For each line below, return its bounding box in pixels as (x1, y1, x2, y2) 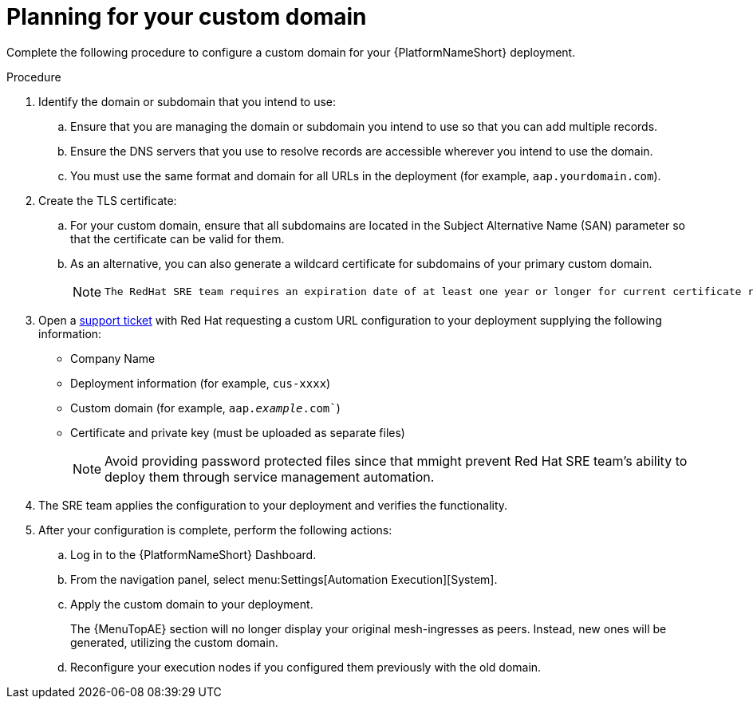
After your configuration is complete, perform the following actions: (38, 522, 392, 537)
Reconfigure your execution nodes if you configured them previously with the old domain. (70, 660, 542, 674)
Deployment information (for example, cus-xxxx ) (70, 376, 331, 390)
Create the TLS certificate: (38, 193, 177, 207)
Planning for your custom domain (6, 3, 367, 30)
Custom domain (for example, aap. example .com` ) (70, 400, 341, 415)
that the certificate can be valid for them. (70, 231, 285, 246)
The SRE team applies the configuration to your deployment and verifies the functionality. (38, 498, 508, 512)
